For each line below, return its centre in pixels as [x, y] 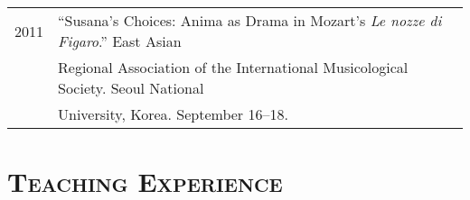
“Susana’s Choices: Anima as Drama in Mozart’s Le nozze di [250, 20]
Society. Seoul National [131, 88]
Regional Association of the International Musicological [233, 67]
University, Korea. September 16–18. [173, 114]
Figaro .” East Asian [120, 41]
